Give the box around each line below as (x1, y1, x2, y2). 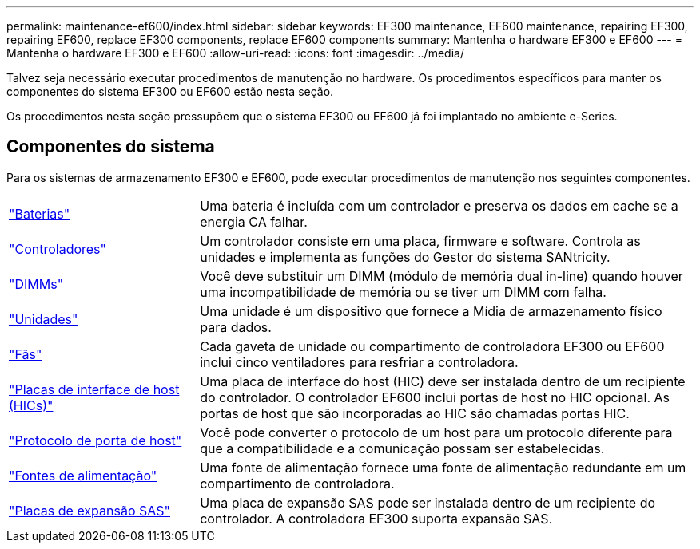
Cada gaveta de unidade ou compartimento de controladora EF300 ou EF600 (200, 338, 665, 354)
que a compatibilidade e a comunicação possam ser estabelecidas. (200, 440, 605, 456)
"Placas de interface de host (9, 381, 180, 397)
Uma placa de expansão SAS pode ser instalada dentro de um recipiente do (200, 494, 656, 511)
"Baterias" (9, 205, 70, 222)
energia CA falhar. (200, 213, 308, 230)
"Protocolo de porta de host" (9, 432, 182, 448)
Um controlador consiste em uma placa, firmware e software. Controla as (200, 232, 641, 249)
